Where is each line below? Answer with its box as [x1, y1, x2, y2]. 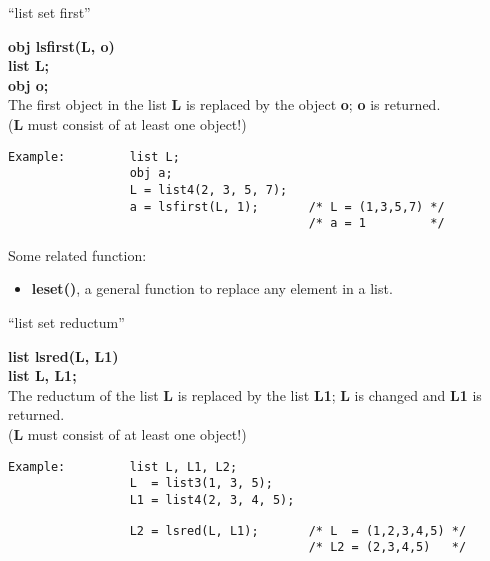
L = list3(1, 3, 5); [129, 476, 273, 491]
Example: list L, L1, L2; [8, 459, 238, 474]
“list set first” [8, 2, 91, 22]
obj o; [8, 74, 49, 95]
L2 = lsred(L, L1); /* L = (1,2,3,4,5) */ [129, 523, 467, 538]
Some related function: [8, 244, 147, 265]
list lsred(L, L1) [8, 345, 119, 366]
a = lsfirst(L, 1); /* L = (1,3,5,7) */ [129, 199, 445, 214]
